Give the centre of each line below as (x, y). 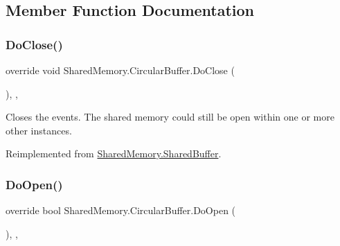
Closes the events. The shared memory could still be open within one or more (170, 117)
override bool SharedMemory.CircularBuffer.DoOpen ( (121, 210)
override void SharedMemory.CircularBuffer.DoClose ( (120, 70)
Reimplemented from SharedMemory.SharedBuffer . (114, 153)
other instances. (39, 130)
